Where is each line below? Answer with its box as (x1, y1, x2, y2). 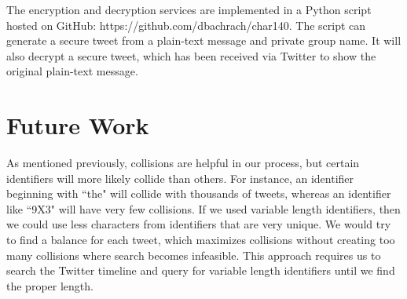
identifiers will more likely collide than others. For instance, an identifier (6, 170, 354, 186)
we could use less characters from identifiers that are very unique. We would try (6, 216, 391, 232)
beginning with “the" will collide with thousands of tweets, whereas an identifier (6, 185, 391, 202)
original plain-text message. (6, 63, 138, 79)
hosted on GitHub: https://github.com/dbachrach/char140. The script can (6, 16, 366, 33)
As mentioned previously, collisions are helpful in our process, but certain (6, 155, 360, 171)
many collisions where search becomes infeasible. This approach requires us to (6, 246, 381, 263)
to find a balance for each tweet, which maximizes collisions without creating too (6, 232, 395, 248)
